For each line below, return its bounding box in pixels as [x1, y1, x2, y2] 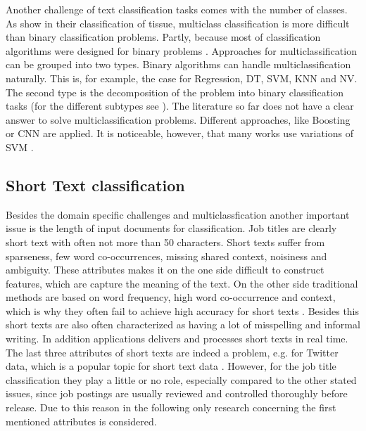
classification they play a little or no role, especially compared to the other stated [6, 372, 357, 387]
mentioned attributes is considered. [6, 413, 157, 428]
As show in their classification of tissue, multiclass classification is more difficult [6, 15, 350, 30]
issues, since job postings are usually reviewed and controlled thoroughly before [6, 386, 348, 401]
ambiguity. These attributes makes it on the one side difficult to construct [6, 262, 324, 277]
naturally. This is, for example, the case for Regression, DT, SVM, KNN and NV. [6, 70, 358, 85]
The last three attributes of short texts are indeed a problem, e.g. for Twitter [6, 345, 339, 359]
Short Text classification [6, 174, 185, 195]
